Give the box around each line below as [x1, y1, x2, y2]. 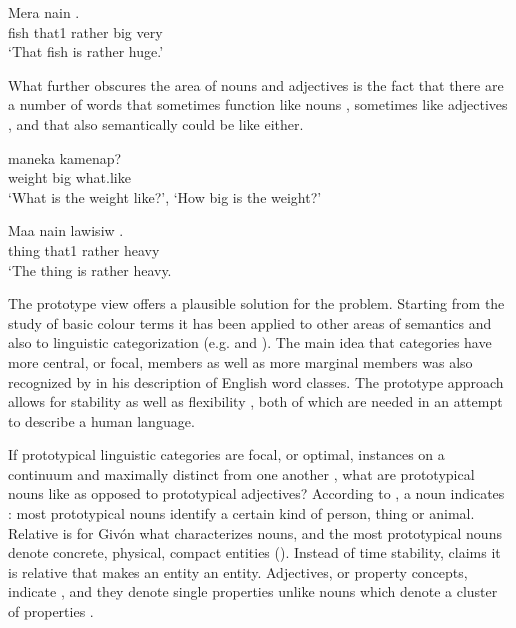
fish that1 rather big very [8, 21, 163, 42]
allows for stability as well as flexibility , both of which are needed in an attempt [8, 391, 503, 412]
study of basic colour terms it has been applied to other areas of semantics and [8, 312, 492, 333]
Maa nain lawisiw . [8, 220, 124, 241]
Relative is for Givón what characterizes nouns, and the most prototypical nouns [8, 522, 502, 543]
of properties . [8, 601, 94, 622]
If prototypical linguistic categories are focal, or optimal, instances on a [8, 444, 445, 465]
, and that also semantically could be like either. [8, 113, 304, 134]
